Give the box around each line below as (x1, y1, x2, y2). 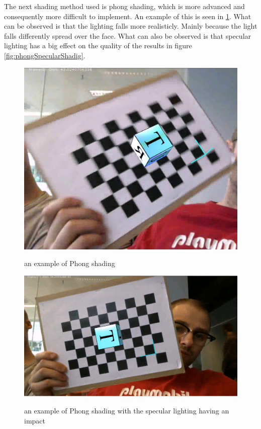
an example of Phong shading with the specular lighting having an (24, 405, 229, 415)
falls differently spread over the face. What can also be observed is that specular (4, 30, 251, 41)
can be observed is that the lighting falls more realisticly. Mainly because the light (4, 21, 257, 31)
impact (24, 415, 45, 425)
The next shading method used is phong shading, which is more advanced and (4, 1, 245, 11)
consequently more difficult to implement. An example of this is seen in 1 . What (4, 11, 251, 21)
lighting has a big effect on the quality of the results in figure (4, 40, 192, 51)
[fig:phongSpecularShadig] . (4, 50, 85, 60)
